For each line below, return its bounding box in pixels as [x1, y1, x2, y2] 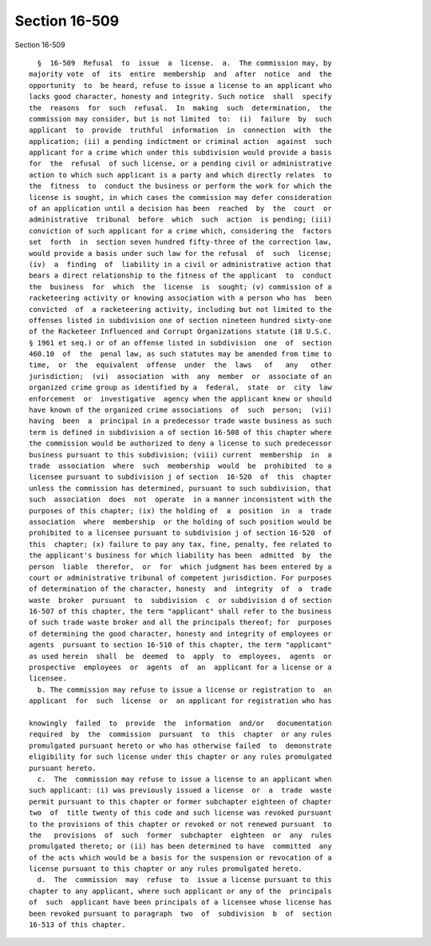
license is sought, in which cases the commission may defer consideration [29, 193, 332, 202]
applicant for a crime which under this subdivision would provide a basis [29, 148, 332, 158]
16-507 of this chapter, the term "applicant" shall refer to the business [29, 607, 332, 616]
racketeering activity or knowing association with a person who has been [29, 293, 332, 303]
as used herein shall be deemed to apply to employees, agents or [29, 652, 332, 661]
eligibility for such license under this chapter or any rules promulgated [29, 752, 332, 761]
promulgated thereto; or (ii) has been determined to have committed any [29, 842, 332, 851]
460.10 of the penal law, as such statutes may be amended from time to [29, 349, 332, 359]
